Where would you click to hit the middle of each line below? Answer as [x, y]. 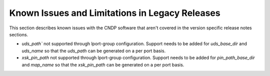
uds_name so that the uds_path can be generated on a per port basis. [94, 51]
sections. [19, 34]
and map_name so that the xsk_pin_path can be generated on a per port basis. [103, 65]
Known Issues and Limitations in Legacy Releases [115, 13]
